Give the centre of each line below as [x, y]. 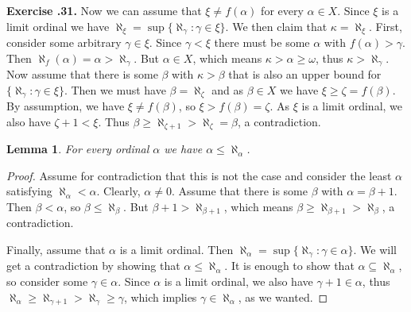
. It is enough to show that [289, 266]
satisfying [29, 191]
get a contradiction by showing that [93, 266]
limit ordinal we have [58, 26]
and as [227, 89]
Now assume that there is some [82, 74]
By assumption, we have [66, 106]
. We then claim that [276, 26]
